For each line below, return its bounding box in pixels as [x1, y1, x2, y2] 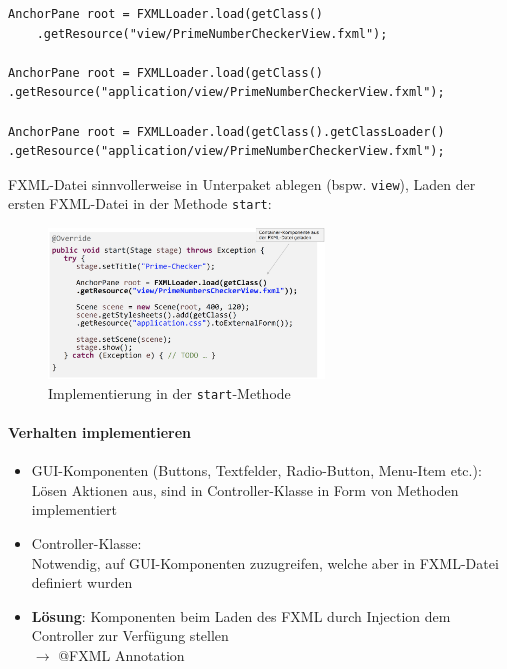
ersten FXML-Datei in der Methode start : [8, 193, 272, 214]
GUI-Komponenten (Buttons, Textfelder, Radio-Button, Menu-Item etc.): [31, 460, 482, 481]
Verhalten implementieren [8, 422, 192, 443]
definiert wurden [31, 572, 133, 593]
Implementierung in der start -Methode [48, 382, 291, 403]
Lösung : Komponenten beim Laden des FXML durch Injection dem [31, 605, 451, 626]
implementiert [31, 499, 118, 520]
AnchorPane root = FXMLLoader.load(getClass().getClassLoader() [8, 124, 445, 139]
